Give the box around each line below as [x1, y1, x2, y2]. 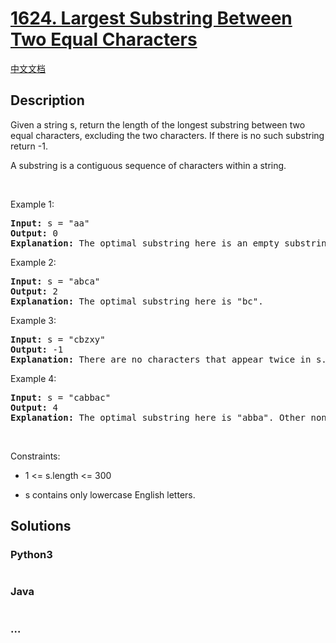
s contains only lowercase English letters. [24, 488, 196, 501]
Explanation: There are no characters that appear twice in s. [10, 353, 327, 365]
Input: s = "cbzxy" [10, 333, 106, 345]
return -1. [10, 140, 48, 152]
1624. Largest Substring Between [10, 7, 293, 30]
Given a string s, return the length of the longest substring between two [10, 118, 306, 131]
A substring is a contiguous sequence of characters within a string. [10, 159, 287, 171]
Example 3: [10, 314, 57, 326]
